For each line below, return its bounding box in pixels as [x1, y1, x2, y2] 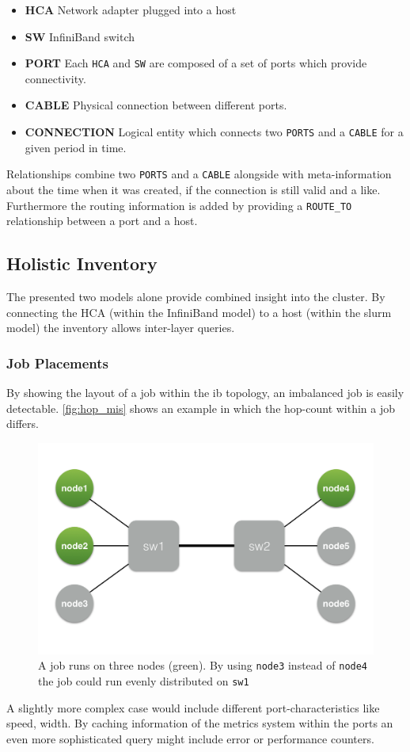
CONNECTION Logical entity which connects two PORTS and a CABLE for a [25, 124, 404, 140]
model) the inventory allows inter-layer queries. [6, 319, 235, 336]
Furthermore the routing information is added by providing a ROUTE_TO [6, 197, 352, 213]
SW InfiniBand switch [25, 28, 135, 44]
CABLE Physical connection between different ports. [25, 97, 287, 113]
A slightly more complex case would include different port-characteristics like [6, 699, 380, 716]
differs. [6, 415, 39, 432]
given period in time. [25, 139, 127, 155]
